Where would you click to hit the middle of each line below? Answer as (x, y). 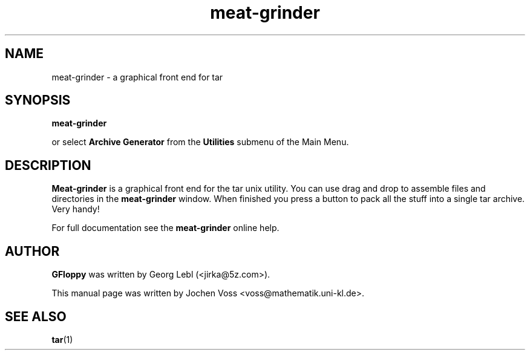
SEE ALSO (36, 316)
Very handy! (76, 209)
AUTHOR (32, 251)
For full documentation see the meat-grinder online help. (165, 228)
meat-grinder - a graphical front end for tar (137, 77)
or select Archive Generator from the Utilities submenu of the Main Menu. (200, 142)
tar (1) (62, 339)
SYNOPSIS (38, 100)
